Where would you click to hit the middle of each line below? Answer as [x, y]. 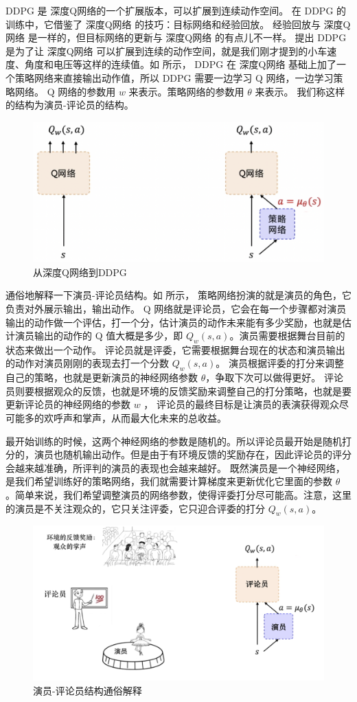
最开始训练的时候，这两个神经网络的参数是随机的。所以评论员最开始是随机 [174, 441]
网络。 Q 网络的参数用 [65, 91]
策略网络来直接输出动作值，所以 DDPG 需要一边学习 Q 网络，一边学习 [174, 77]
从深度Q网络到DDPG [80, 272]
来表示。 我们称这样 [300, 91]
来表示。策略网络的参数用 [186, 91]
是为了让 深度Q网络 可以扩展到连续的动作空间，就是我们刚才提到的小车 [166, 50]
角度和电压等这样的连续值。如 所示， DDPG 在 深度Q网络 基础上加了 [181, 64]
